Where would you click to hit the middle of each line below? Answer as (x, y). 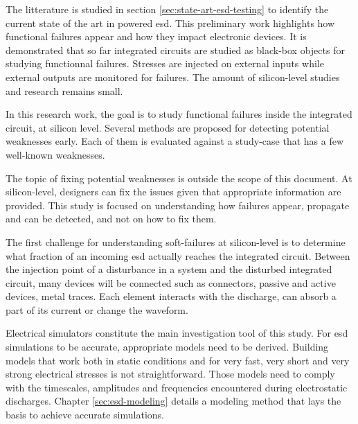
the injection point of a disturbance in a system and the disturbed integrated (169, 269)
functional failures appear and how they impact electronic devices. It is (156, 36)
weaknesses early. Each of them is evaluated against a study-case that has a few (175, 141)
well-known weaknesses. (55, 154)
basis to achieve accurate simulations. (85, 415)
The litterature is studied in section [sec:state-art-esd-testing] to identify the (167, 9)
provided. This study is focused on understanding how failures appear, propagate (178, 205)
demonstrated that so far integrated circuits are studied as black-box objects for (175, 50)
